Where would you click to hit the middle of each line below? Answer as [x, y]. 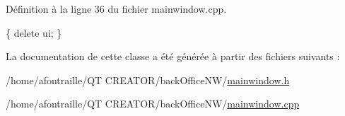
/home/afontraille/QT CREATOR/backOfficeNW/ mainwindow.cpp [153, 104]
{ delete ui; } [34, 32]
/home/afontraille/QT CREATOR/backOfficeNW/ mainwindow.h [148, 80]
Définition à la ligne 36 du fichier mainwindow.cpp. [116, 8]
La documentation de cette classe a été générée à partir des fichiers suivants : [173, 56]
